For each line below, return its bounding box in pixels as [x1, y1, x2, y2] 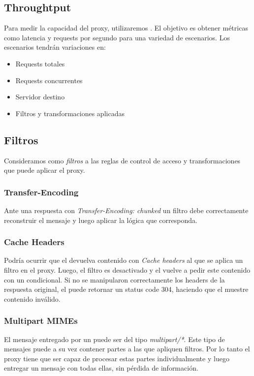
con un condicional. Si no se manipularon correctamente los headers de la [4, 274, 225, 284]
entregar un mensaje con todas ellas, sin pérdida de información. [4, 363, 198, 373]
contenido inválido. [4, 293, 61, 304]
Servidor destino [15, 92, 65, 102]
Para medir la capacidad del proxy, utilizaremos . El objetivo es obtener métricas [4, 23, 248, 33]
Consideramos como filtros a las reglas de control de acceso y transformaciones [4, 155, 241, 165]
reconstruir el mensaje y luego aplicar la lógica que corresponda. [4, 215, 197, 225]
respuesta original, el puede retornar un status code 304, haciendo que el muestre [4, 284, 249, 294]
